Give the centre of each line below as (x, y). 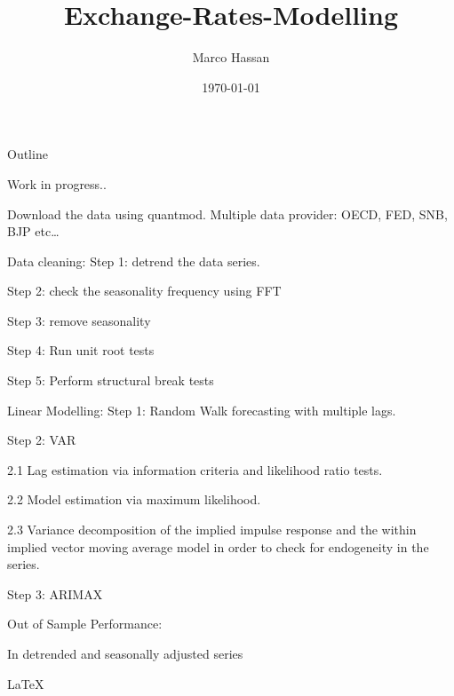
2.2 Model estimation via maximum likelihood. (134, 499)
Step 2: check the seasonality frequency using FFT (144, 291)
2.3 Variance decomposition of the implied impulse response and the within (212, 530)
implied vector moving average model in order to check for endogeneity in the (218, 546)
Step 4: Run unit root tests (81, 350)
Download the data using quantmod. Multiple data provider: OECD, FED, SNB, (227, 214)
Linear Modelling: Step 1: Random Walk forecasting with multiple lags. (202, 410)
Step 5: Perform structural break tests (111, 380)
